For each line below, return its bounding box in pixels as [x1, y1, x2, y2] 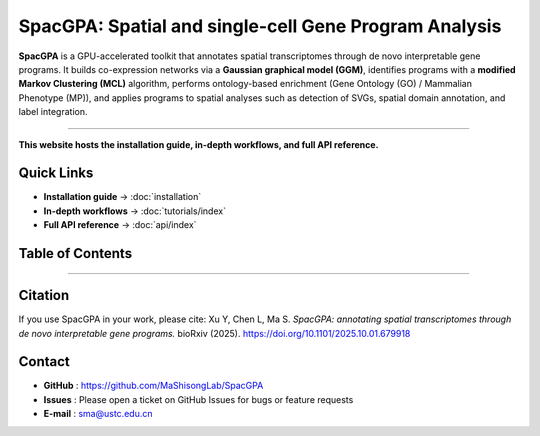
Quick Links [18, 165, 94, 182]
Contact [18, 353, 70, 370]
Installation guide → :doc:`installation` [43, 191, 202, 203]
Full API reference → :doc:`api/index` [43, 219, 197, 231]
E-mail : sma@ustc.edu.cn [43, 408, 153, 420]
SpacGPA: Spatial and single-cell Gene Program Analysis [18, 15, 502, 37]
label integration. [18, 106, 88, 118]
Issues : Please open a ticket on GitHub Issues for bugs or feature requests [43, 393, 354, 405]
